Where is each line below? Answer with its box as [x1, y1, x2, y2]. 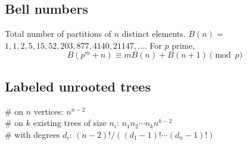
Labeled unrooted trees [5, 77, 151, 95]
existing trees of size [33, 116, 107, 129]
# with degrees [5, 128, 60, 140]
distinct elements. [121, 27, 186, 40]
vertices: [33, 105, 64, 117]
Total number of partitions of [5, 27, 112, 40]
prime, [171, 39, 195, 51]
